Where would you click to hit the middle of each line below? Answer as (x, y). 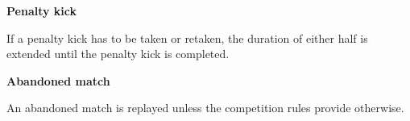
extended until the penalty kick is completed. (118, 54)
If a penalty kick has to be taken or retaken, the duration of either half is (187, 38)
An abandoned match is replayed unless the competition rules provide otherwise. (205, 108)
